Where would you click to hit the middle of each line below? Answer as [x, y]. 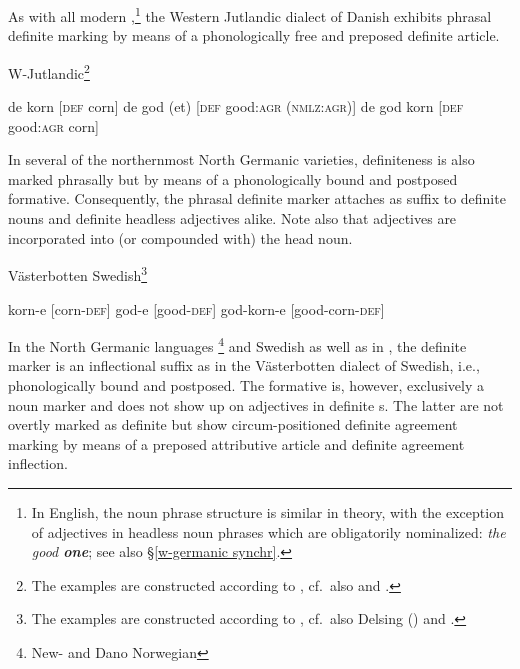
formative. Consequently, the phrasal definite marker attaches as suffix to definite [257, 198]
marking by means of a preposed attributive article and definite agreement [236, 443]
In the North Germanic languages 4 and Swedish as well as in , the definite [237, 344]
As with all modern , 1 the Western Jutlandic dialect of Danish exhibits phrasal [250, 14]
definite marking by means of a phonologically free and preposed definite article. [254, 35]
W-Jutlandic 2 [49, 71]
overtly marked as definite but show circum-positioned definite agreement [233, 424]
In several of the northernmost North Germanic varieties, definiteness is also [241, 159]
